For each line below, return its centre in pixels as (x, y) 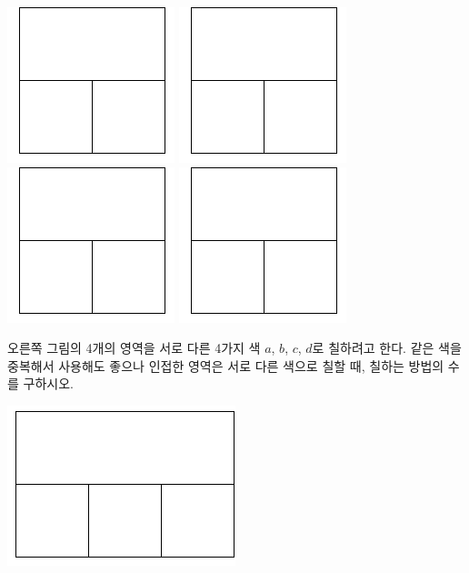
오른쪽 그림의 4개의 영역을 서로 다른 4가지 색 (134, 348)
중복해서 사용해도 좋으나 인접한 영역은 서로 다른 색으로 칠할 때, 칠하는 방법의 (226, 365)
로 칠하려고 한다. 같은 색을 (387, 348)
